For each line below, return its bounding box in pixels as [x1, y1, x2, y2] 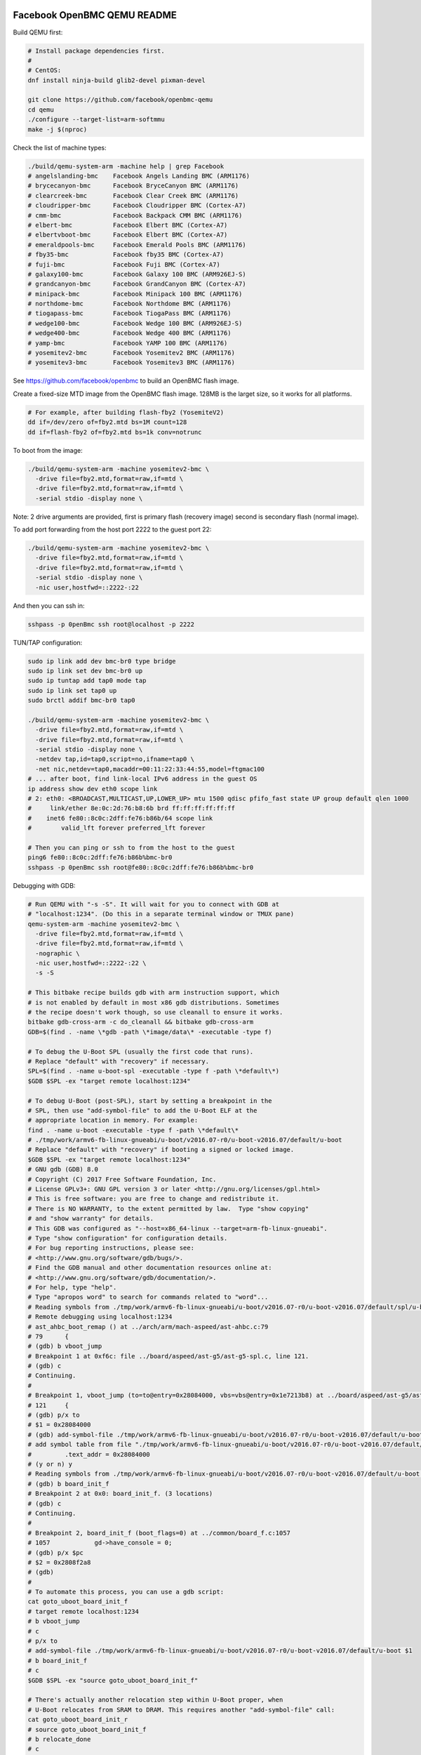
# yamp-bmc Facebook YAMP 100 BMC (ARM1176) [27, 339, 228, 347]
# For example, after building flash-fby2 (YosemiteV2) [27, 408, 225, 416]
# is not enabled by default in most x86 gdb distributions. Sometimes [27, 998, 280, 1007]
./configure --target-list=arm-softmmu [27, 116, 165, 124]
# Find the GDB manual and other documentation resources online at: [27, 1264, 272, 1272]
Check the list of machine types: [13, 143, 107, 152]
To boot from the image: [13, 446, 83, 454]
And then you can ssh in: [13, 601, 85, 610]
